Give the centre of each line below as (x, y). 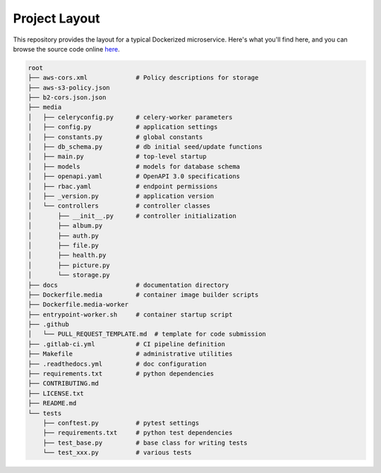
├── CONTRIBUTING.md (63, 383)
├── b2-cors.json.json (67, 98)
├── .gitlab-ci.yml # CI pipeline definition (127, 344)
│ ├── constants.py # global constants (115, 137)
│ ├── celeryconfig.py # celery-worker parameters (130, 117)
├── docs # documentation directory (128, 285)
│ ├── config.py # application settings (123, 127)
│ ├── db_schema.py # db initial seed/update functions (145, 147)
